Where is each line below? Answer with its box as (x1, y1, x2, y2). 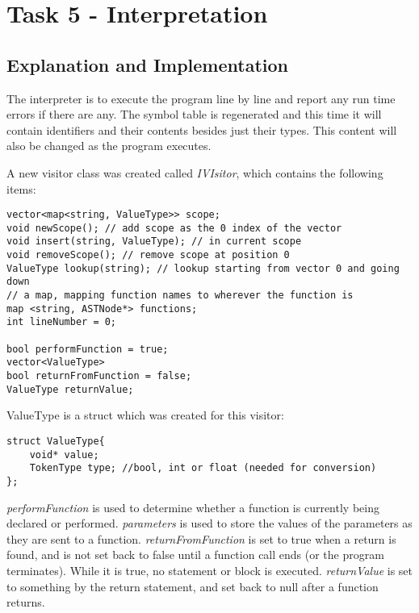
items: (6, 180, 36, 197)
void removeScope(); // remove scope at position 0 (6, 249, 290, 261)
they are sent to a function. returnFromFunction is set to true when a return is (6, 530, 396, 547)
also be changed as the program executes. (6, 137, 212, 154)
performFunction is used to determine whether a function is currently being (6, 498, 379, 515)
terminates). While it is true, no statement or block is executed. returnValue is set (6, 561, 413, 578)
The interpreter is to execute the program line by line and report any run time (6, 90, 396, 106)
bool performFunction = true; (6, 343, 169, 355)
